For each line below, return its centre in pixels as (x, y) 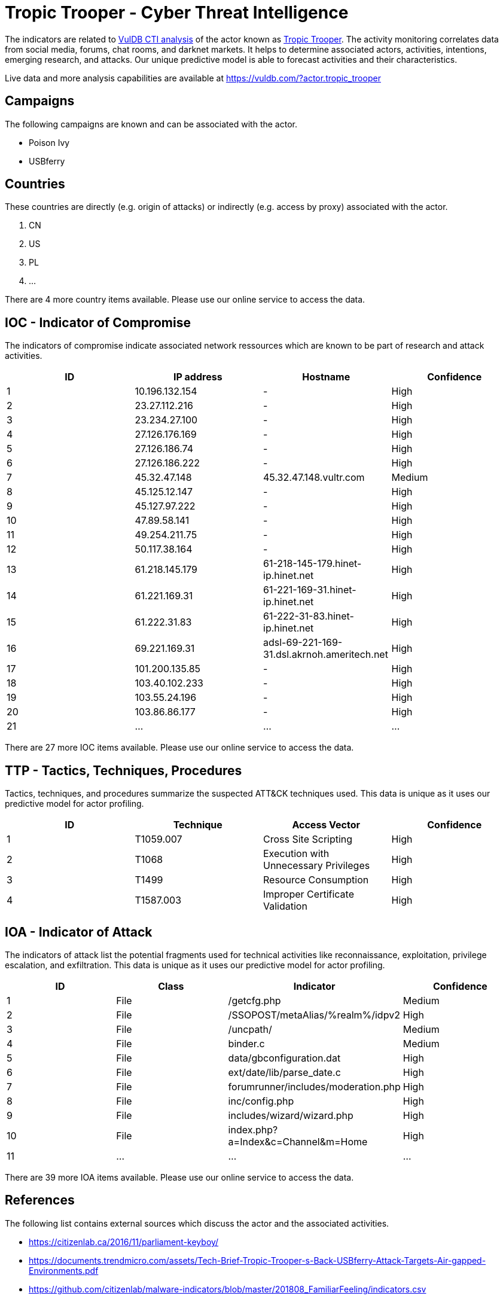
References (40, 1200)
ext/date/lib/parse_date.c (284, 1072)
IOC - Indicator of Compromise (98, 322)
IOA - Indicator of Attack (79, 932)
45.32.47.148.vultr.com (314, 478)
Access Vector (326, 825)
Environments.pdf (64, 1270)
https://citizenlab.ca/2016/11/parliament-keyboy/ (124, 1242)
